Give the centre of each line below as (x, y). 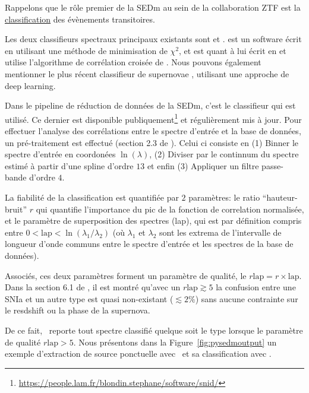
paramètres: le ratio (224, 197)
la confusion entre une (256, 287)
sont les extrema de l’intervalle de (220, 232)
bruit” (16, 209)
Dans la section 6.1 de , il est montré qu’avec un (93, 287)
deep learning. (30, 85)
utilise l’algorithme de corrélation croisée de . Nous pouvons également (133, 62)
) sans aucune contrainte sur (247, 298)
